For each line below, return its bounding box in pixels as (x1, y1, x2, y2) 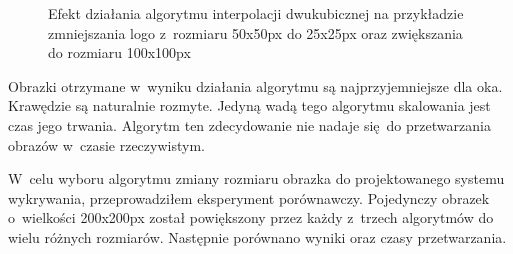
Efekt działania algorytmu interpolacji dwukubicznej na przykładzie (48, 3, 464, 23)
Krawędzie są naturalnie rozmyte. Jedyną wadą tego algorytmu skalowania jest (8, 95, 491, 116)
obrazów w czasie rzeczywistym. (8, 134, 205, 155)
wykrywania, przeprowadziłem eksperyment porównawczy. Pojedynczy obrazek (8, 187, 490, 208)
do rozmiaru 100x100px (48, 42, 191, 63)
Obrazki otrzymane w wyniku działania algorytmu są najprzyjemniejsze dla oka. (8, 75, 503, 96)
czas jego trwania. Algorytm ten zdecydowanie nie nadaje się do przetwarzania (8, 114, 491, 135)
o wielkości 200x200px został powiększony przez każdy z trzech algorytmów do (8, 207, 494, 228)
